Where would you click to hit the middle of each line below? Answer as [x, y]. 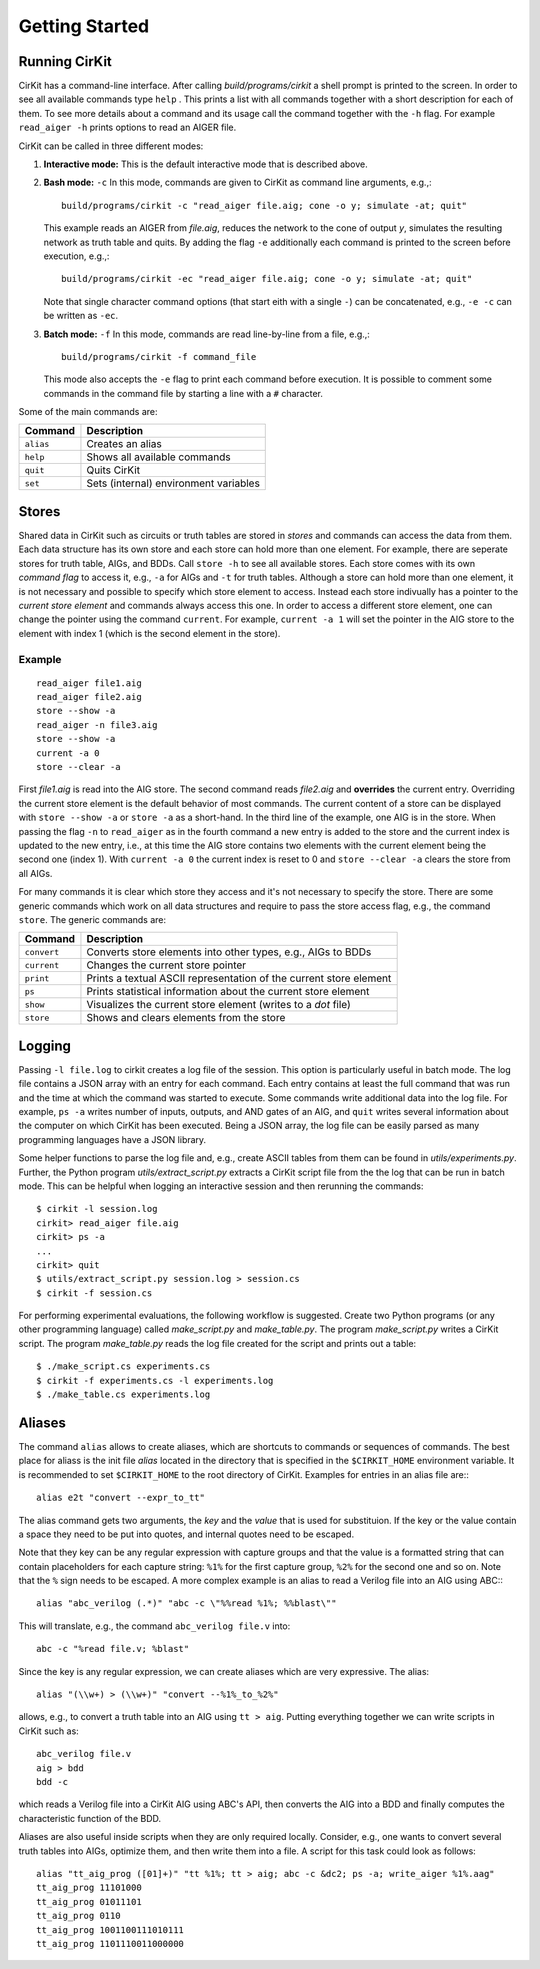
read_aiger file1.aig [89, 683]
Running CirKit [65, 61]
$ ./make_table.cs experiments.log [123, 1394]
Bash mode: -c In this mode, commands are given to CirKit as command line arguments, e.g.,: [237, 182]
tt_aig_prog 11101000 [89, 1888]
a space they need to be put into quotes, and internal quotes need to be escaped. [186, 1534]
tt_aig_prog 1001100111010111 [110, 1929]
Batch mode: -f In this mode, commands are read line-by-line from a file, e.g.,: [206, 334]
